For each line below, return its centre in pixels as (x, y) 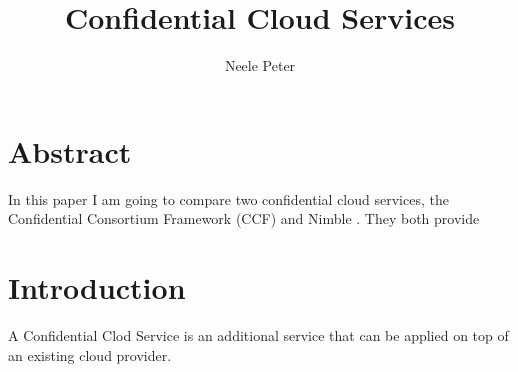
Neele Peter (260, 65)
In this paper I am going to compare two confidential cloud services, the (228, 198)
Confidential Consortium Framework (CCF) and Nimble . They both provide (244, 218)
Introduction (97, 287)
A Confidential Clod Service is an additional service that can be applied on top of (258, 334)
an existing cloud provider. (90, 354)
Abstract (70, 150)
